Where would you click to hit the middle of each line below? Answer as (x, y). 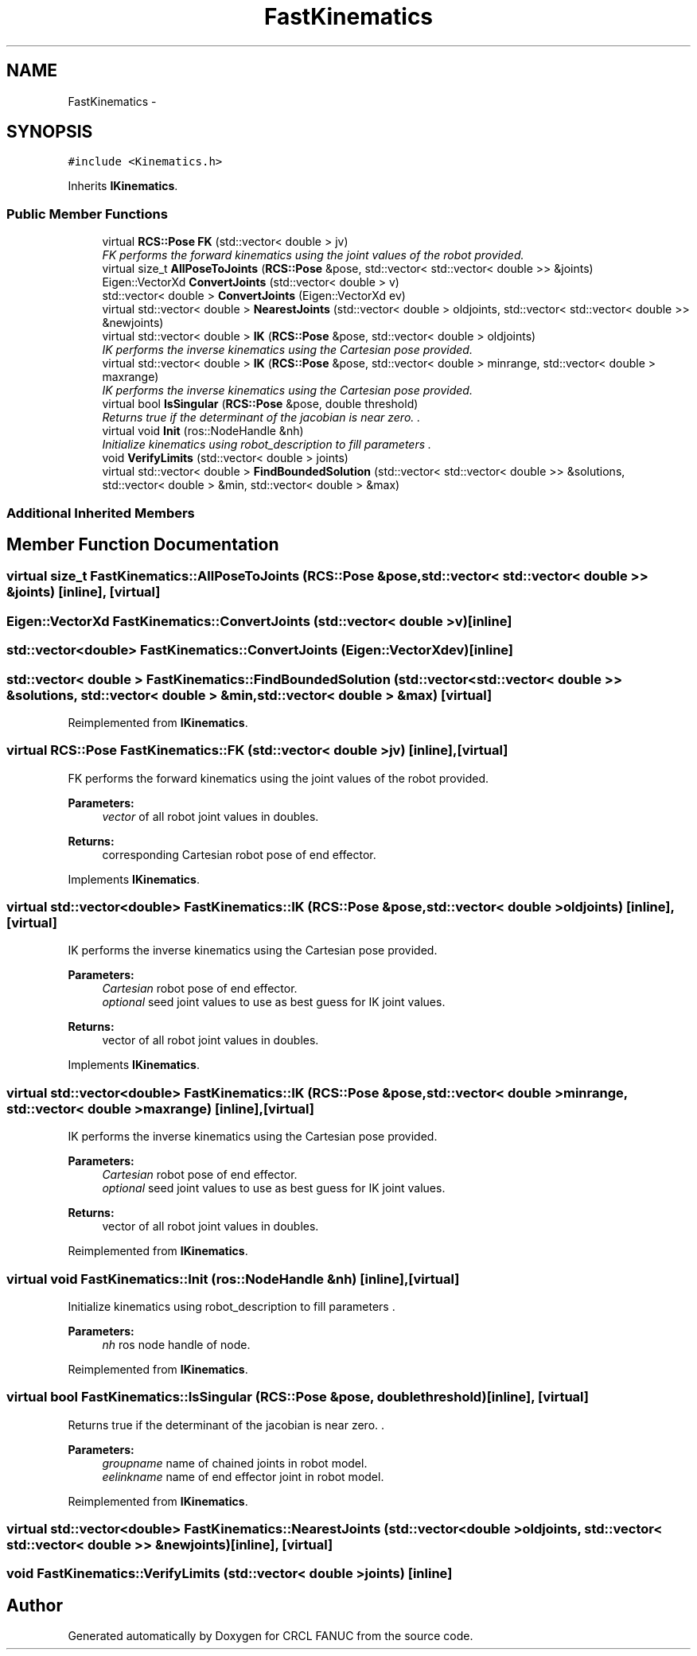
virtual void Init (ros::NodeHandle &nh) (203, 431)
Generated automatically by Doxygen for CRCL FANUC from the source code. (271, 1636)
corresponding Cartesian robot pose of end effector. (239, 854)
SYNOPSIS (50, 132)
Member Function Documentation (143, 544)
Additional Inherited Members (101, 513)
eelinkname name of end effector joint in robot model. (243, 1476)
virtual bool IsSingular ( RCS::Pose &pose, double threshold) (260, 404)
